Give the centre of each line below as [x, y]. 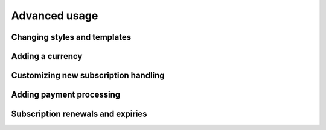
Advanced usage [55, 16]
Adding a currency [47, 56]
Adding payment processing [66, 95]
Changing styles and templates [71, 37]
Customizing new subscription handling [88, 76]
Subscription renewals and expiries [79, 114]
